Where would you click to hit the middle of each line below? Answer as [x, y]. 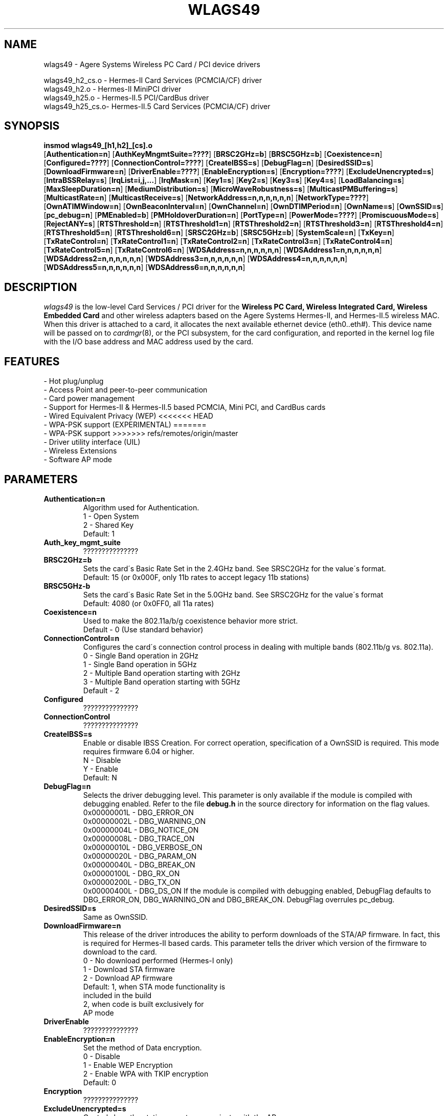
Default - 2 [101, 690]
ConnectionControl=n [82, 638]
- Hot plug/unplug [74, 381]
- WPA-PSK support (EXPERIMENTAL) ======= [125, 425]
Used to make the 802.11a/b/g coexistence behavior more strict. [191, 621]
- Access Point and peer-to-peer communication [126, 390]
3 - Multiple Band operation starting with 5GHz [162, 681]
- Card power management [89, 399]
